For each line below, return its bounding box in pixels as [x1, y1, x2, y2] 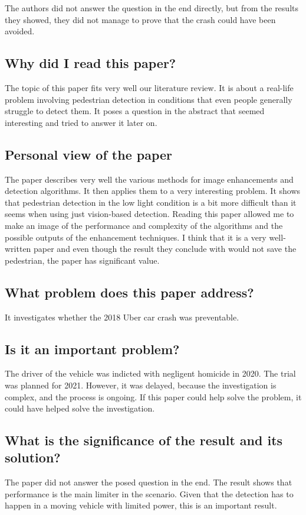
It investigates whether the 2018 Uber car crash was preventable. [5, 310, 239, 323]
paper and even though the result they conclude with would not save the [34, 242, 297, 255]
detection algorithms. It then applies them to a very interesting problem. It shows [5, 184, 301, 197]
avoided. [5, 25, 35, 37]
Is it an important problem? [5, 339, 180, 358]
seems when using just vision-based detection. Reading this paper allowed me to [5, 208, 294, 220]
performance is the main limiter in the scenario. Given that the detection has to [5, 487, 294, 500]
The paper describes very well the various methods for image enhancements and [5, 173, 294, 185]
